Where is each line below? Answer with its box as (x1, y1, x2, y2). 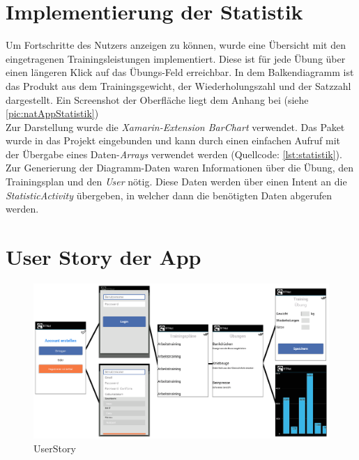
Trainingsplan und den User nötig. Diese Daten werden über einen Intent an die (6, 174, 347, 189)
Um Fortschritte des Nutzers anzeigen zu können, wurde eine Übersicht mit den (6, 38, 346, 52)
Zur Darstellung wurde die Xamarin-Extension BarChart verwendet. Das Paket (6, 119, 345, 134)
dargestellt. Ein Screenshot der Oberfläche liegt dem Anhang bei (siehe (6, 92, 309, 107)
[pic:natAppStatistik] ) (6, 106, 99, 121)
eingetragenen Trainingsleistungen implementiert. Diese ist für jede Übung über (6, 51, 346, 66)
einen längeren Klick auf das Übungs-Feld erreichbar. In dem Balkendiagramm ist (6, 65, 354, 79)
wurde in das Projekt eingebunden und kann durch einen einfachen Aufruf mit (6, 133, 341, 148)
